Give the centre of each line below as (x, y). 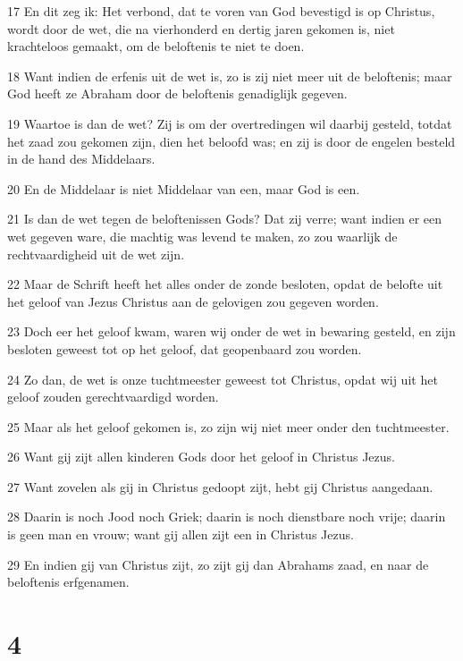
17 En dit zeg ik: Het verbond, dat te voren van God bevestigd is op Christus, (221, 11)
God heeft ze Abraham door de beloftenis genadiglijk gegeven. (177, 93)
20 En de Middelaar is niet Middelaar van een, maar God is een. (184, 188)
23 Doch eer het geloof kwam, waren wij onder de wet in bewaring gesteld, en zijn (231, 331)
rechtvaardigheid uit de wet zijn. (96, 254)
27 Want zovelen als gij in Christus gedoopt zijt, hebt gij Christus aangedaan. (220, 486)
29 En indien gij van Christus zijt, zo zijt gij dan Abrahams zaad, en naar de (218, 564)
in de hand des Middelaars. (81, 159)
